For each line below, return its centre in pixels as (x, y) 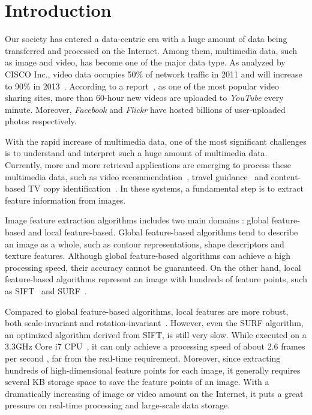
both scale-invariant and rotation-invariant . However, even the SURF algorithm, (154, 323)
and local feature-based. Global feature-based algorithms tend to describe (163, 232)
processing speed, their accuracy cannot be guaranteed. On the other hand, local (153, 267)
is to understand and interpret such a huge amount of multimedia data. (136, 153)
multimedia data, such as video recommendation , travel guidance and (136, 176)
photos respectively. (41, 121)
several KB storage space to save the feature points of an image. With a (137, 382)
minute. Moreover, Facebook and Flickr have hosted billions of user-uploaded (145, 109)
